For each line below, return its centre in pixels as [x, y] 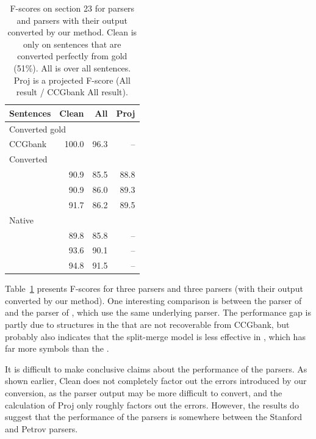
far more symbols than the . [57, 348]
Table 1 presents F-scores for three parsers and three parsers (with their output [154, 288]
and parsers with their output [72, 20]
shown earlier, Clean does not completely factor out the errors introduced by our [156, 381]
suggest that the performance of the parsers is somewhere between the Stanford [154, 417]
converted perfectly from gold [72, 56]
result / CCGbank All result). [72, 92]
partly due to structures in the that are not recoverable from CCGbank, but [147, 325]
